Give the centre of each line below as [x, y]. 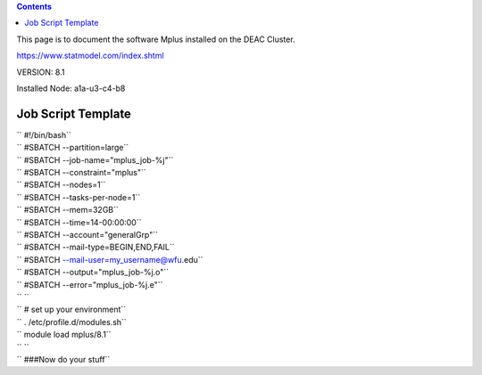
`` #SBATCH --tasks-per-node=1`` [79, 197]
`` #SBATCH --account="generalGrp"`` [87, 234]
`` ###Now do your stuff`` [63, 359]
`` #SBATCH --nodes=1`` [61, 185]
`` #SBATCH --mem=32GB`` [68, 210]
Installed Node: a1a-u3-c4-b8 [71, 88]
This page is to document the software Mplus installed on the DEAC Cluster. [156, 39]
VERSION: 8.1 [41, 72]
